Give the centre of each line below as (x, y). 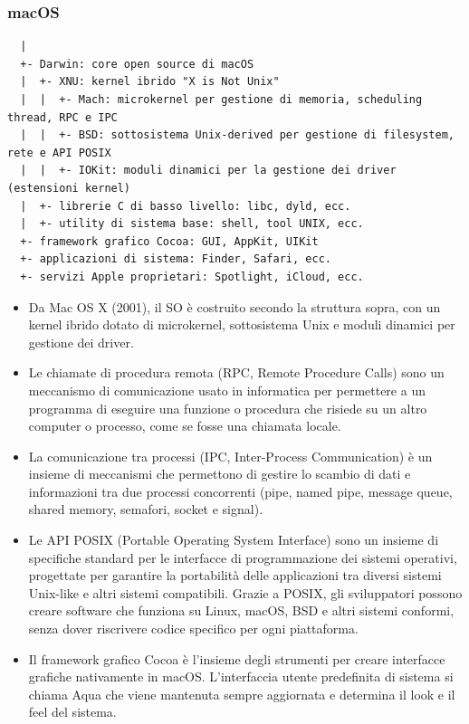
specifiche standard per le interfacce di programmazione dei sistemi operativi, (243, 557)
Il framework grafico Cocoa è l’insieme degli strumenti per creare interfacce (237, 658)
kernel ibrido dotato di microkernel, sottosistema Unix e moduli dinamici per (242, 324)
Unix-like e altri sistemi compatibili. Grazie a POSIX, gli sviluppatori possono (245, 592)
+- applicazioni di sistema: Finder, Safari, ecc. (176, 259)
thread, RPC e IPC (62, 117)
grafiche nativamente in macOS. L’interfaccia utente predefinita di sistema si (241, 676)
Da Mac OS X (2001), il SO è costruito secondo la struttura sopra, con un (234, 306)
